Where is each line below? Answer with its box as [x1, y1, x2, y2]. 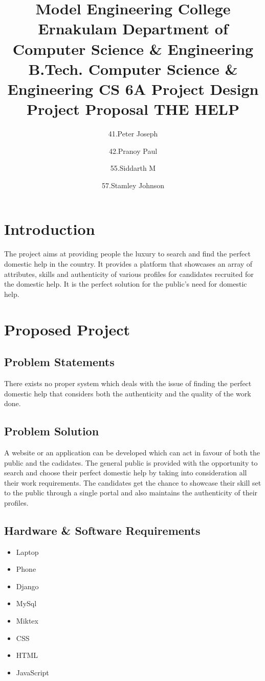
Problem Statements [4, 354, 115, 370]
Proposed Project [4, 318, 130, 339]
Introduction [4, 218, 95, 239]
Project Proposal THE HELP [27, 98, 239, 119]
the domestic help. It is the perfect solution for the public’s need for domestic [4, 278, 247, 289]
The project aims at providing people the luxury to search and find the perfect [4, 248, 251, 259]
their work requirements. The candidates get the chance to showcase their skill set [4, 477, 261, 488]
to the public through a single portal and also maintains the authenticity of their [4, 487, 258, 498]
